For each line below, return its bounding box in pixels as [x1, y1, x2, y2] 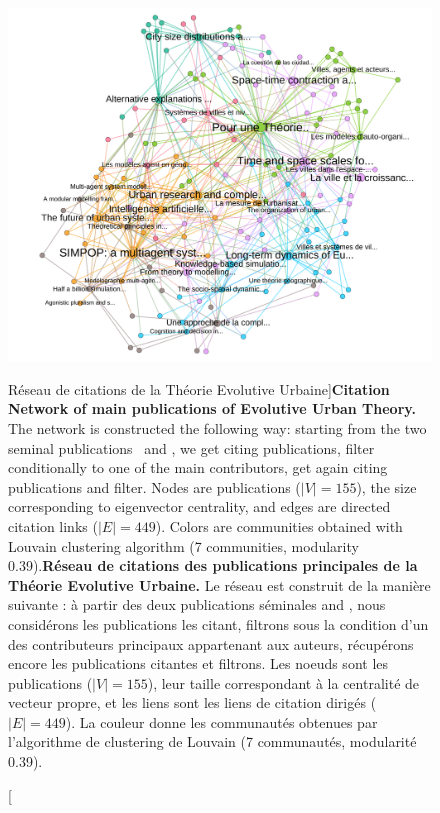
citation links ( [8, 515, 98, 536]
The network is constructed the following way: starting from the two [8, 417, 427, 438]
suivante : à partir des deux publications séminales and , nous [8, 594, 386, 615]
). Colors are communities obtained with [155, 515, 403, 536]
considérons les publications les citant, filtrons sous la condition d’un [8, 613, 429, 634]
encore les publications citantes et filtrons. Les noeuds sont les [8, 653, 389, 674]
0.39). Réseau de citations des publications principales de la [8, 555, 418, 576]
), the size [356, 476, 417, 497]
